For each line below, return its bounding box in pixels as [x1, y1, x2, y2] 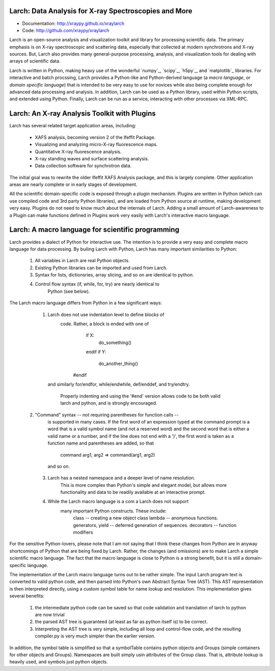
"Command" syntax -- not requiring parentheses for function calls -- [35, 411, 179, 417]
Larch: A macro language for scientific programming [9, 226, 179, 234]
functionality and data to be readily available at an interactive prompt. [60, 489, 206, 495]
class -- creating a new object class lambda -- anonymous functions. [73, 515, 218, 521]
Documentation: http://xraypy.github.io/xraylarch [22, 20, 125, 26]
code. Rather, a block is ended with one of [60, 321, 149, 327]
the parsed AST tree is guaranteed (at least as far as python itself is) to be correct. [35, 619, 208, 625]
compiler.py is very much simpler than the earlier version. [35, 633, 155, 639]
